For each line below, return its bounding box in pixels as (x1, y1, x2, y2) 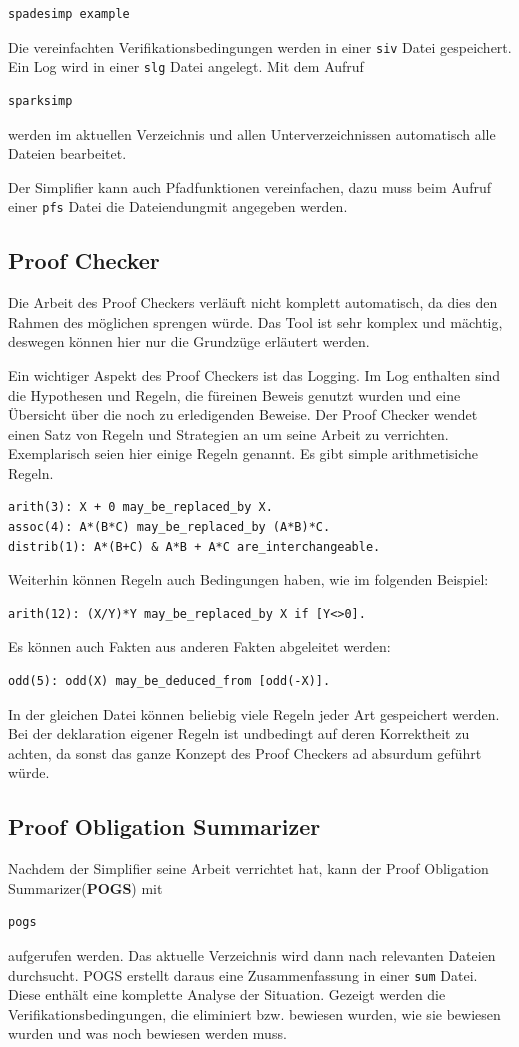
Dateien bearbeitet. (8, 143, 127, 164)
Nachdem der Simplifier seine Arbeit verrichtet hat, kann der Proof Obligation (8, 858, 489, 879)
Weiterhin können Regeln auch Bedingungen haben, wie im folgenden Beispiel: (8, 569, 489, 590)
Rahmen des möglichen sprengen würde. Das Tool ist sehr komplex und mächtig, (8, 311, 503, 332)
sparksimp (8, 93, 73, 108)
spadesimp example (8, 7, 130, 21)
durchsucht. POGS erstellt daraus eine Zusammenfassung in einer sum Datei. (8, 964, 478, 985)
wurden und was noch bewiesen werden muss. (8, 1023, 287, 1044)
